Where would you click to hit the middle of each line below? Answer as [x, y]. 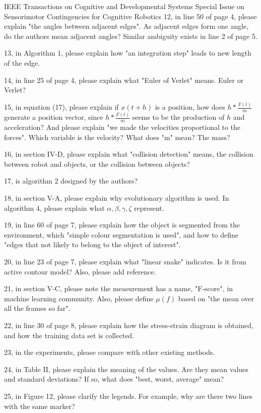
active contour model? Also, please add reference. [80, 271]
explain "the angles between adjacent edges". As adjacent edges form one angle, [126, 26]
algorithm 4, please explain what [54, 208]
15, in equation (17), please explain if [61, 107]
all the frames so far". [37, 308]
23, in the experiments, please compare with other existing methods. [110, 352]
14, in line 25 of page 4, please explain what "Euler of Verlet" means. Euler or [124, 80]
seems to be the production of [178, 117]
